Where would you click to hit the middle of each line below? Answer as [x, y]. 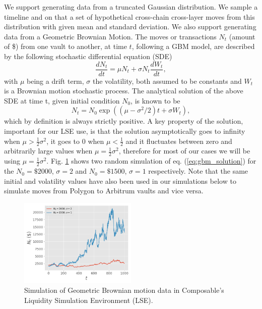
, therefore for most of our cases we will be [184, 151]
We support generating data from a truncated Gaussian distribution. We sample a [131, 7]
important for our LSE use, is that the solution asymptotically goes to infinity [125, 131]
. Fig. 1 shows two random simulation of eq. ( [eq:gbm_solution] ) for [151, 161]
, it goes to [63, 141]
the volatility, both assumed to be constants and [167, 81]
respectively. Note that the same [198, 171]
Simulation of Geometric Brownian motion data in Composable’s [124, 290]
